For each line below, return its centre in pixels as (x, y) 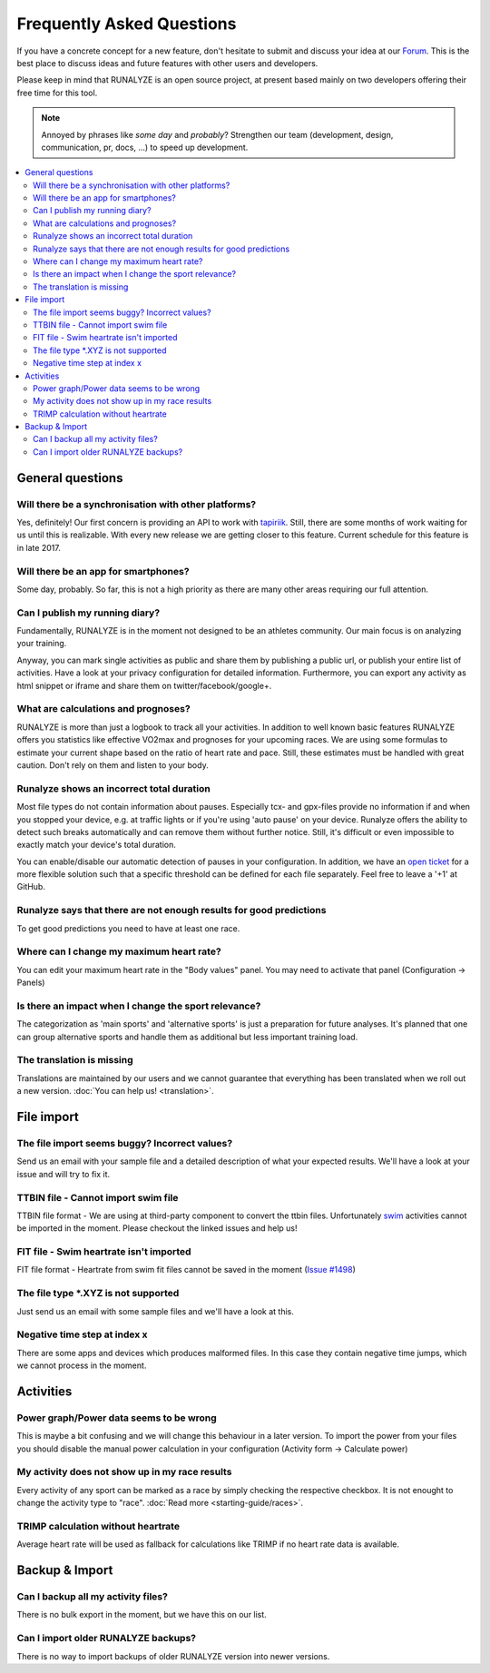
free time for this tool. (57, 93)
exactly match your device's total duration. (96, 845)
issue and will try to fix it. (64, 1174)
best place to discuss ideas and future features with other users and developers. (167, 63)
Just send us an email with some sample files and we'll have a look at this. (156, 1311)
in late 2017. (39, 547)
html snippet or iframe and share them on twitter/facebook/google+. (144, 685)
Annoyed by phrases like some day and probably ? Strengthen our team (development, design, (217, 134)
